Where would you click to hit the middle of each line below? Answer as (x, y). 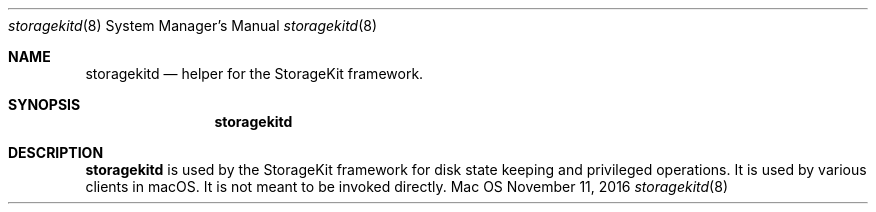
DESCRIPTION (56, 152)
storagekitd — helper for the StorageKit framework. (254, 73)
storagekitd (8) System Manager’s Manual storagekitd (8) (193, 25)
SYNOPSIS (44, 104)
